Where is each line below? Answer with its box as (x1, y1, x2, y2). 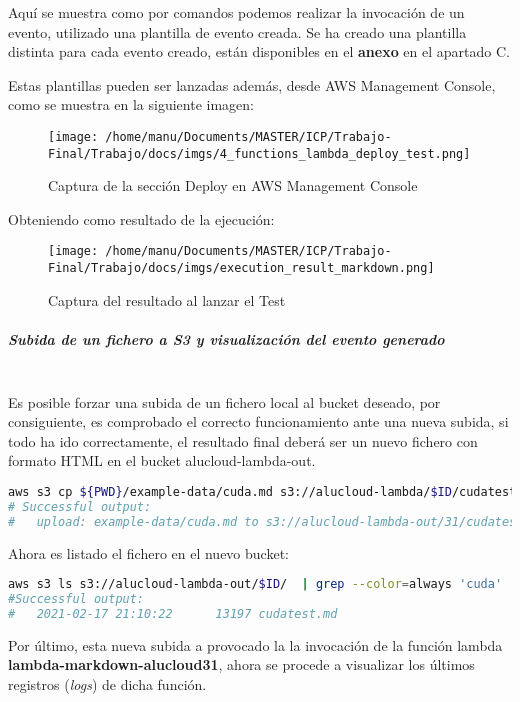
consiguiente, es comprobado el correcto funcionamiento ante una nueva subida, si (8, 411, 509, 432)
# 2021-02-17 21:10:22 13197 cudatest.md (8, 606, 338, 621)
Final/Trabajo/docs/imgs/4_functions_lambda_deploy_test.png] (48, 146, 471, 161)
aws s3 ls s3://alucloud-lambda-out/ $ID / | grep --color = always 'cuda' (8, 577, 503, 592)
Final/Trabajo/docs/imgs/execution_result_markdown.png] (48, 261, 435, 276)
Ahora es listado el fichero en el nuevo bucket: (8, 542, 289, 563)
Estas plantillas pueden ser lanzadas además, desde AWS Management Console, (8, 74, 496, 95)
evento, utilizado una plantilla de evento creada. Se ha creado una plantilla (8, 21, 467, 42)
